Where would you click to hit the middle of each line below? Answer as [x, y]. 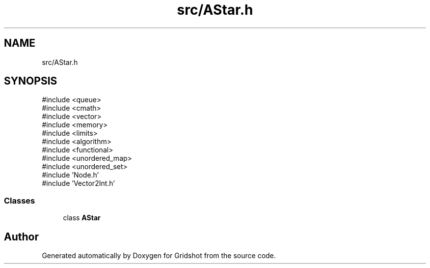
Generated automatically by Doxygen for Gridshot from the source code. [159, 256]
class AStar [82, 218]
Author [21, 237]
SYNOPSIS [31, 81]
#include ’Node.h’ [70, 175]
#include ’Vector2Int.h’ [78, 183]
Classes [20, 200]
